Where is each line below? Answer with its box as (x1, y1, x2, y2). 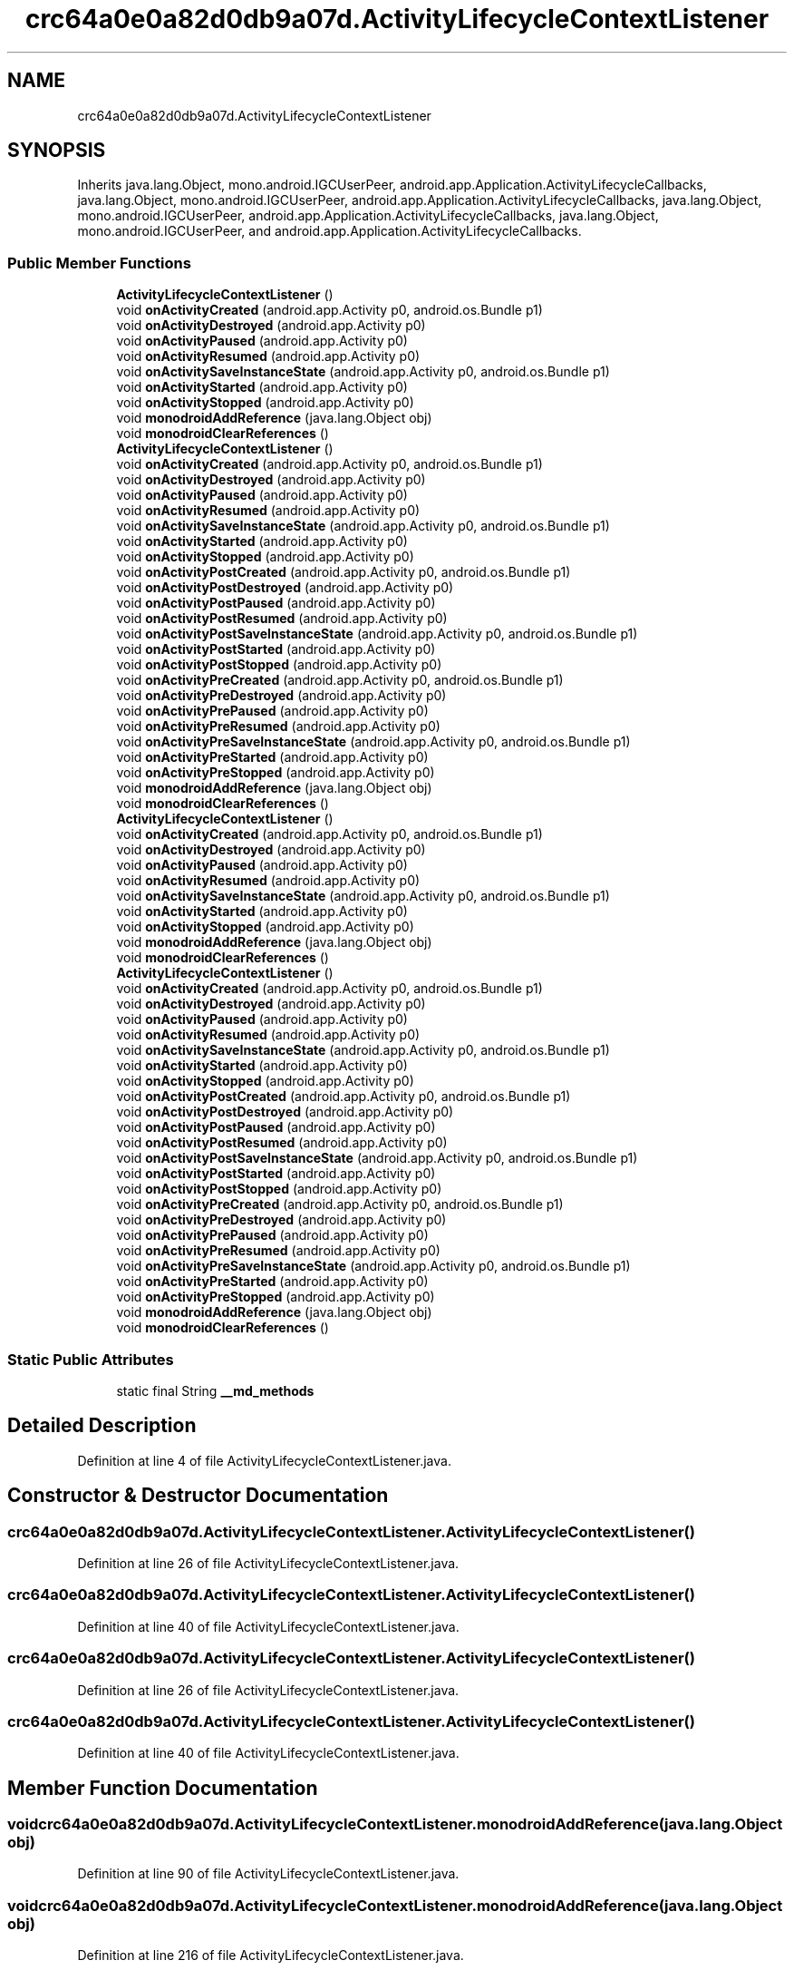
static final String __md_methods (116, 1382, 315, 1399)
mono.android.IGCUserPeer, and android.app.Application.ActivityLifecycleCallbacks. (77, 223, 582, 239)
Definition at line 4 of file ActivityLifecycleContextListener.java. (77, 1452, 451, 1468)
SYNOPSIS (7, 139, 106, 162)
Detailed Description (7, 1414, 197, 1438)
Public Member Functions (7, 253, 191, 272)
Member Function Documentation (7, 1776, 318, 1799)
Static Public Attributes (7, 1350, 174, 1369)
